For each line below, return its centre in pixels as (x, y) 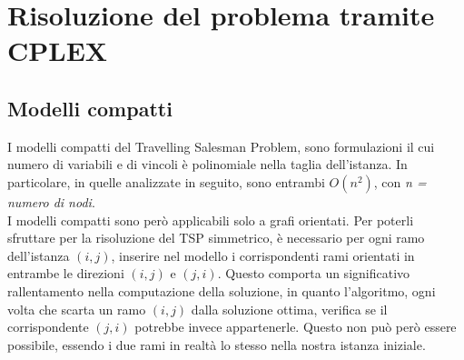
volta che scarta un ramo (77, 309)
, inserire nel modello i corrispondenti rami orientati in (263, 255)
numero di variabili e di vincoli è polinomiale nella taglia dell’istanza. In (207, 164)
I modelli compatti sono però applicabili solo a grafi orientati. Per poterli (211, 220)
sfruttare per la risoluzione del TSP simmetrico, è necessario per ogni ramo (216, 238)
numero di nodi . (51, 201)
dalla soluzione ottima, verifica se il (289, 309)
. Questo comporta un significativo (314, 273)
